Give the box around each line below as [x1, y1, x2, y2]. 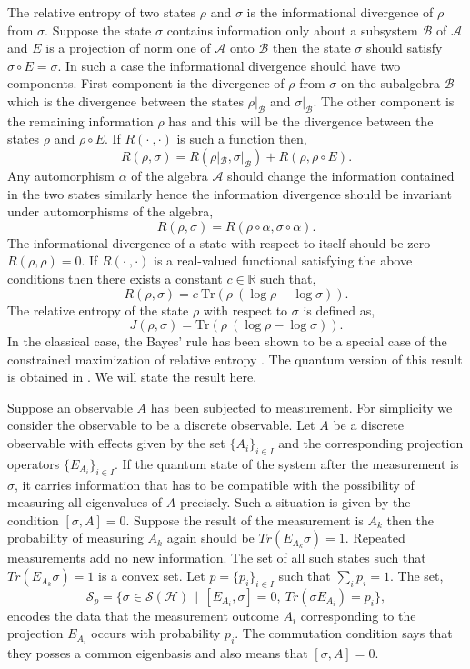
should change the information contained [227, 165, 455, 185]
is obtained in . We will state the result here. [7, 367, 257, 386]
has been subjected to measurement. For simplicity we [150, 397, 453, 416]
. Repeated [345, 528, 405, 547]
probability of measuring [7, 528, 144, 547]
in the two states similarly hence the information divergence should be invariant [7, 184, 452, 203]
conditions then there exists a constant [7, 268, 223, 287]
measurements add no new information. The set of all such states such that [7, 548, 426, 567]
